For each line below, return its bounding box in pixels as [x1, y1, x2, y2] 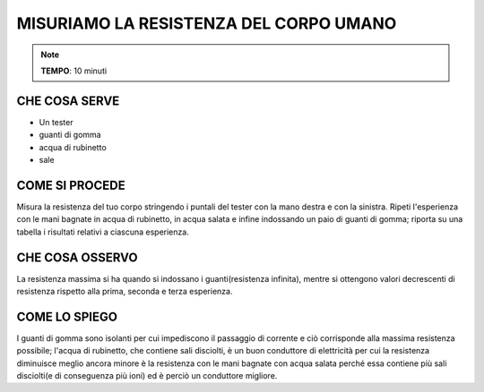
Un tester [39, 116, 73, 127]
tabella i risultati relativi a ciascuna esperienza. [16, 226, 190, 237]
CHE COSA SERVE [16, 93, 120, 108]
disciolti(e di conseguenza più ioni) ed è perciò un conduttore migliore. [16, 371, 278, 381]
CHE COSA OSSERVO [16, 250, 138, 265]
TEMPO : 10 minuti [40, 65, 108, 76]
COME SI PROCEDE [16, 177, 125, 192]
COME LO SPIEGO [16, 309, 118, 324]
